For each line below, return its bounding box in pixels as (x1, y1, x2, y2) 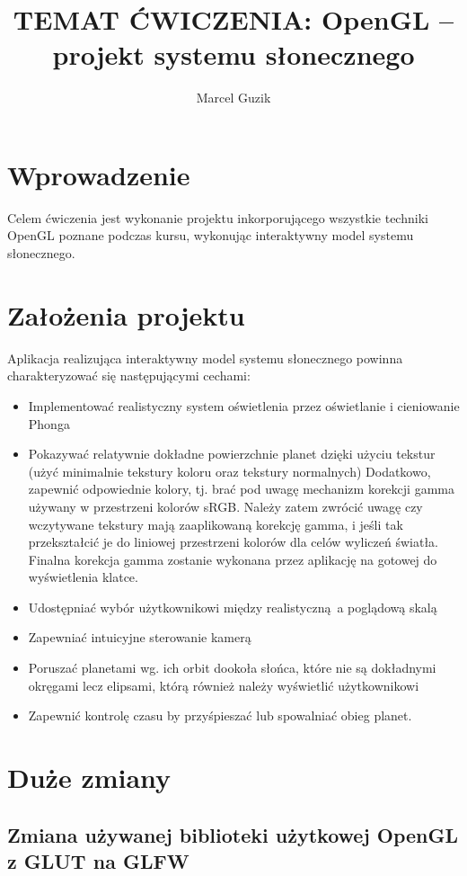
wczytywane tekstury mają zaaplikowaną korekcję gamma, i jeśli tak (28, 514, 403, 533)
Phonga (28, 414, 70, 433)
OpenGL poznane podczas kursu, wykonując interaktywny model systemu (7, 226, 414, 245)
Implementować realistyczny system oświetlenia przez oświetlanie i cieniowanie (28, 396, 460, 415)
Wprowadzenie (7, 156, 190, 192)
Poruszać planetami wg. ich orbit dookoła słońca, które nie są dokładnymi (28, 658, 436, 677)
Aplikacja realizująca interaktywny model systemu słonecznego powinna (7, 348, 403, 367)
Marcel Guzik (196, 88, 271, 107)
